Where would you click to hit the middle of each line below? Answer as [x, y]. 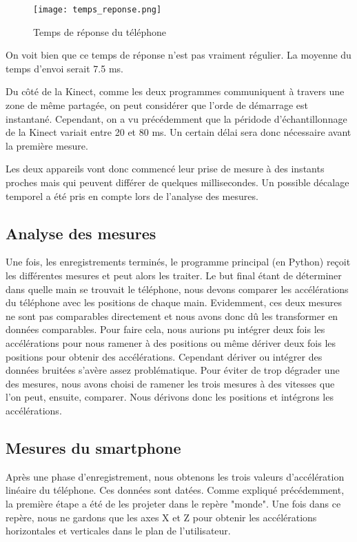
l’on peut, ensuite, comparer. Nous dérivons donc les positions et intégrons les [170, 397]
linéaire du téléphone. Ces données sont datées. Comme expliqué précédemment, [175, 490]
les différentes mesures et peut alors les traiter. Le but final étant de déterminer [174, 275]
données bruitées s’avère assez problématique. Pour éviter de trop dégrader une [173, 370]
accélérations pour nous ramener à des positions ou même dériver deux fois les [171, 342]
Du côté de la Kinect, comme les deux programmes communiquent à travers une [175, 91]
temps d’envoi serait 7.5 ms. [64, 68]
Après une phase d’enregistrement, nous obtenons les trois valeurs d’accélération [175, 476]
